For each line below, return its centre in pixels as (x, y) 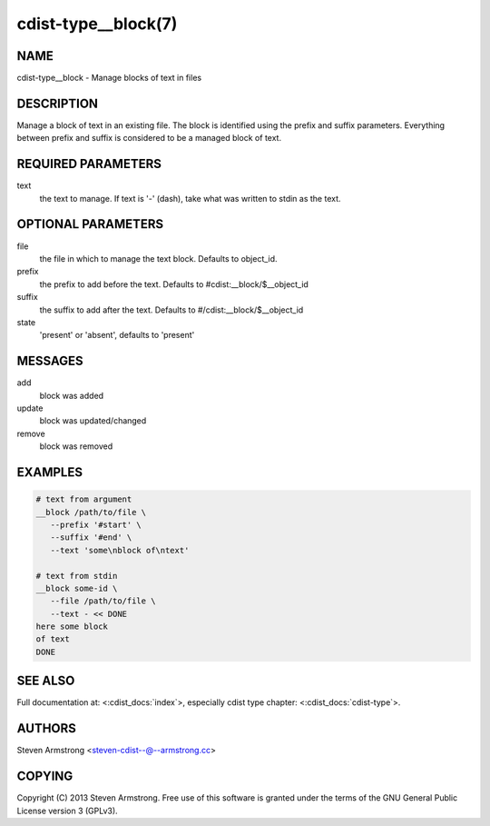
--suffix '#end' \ (91, 537)
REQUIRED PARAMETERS (89, 164)
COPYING (45, 776)
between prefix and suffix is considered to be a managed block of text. (149, 138)
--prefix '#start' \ (96, 524)
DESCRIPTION (58, 103)
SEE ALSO (46, 681)
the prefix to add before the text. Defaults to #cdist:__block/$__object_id (174, 284)
